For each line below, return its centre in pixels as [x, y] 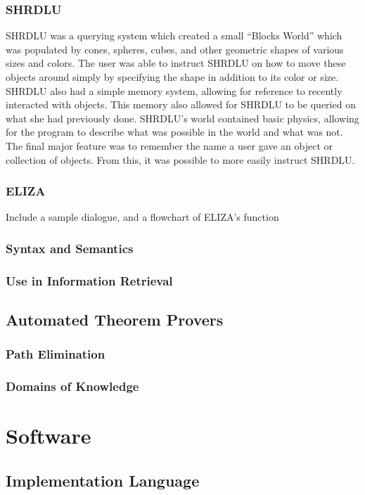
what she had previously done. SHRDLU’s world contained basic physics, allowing [182, 118]
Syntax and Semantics [70, 248]
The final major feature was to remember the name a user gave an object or [169, 145]
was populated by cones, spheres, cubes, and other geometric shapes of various [175, 49]
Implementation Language [103, 480]
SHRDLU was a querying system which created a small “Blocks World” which [174, 36]
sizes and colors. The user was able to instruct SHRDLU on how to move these [176, 63]
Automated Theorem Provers [115, 320]
